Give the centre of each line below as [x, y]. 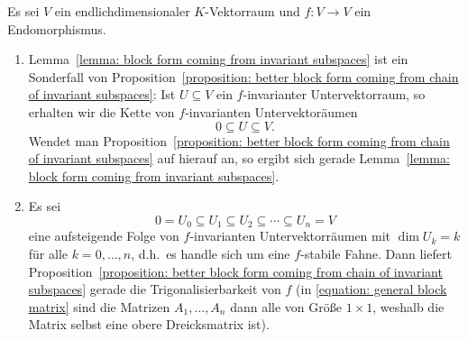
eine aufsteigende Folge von [104, 236]
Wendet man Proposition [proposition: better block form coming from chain [239, 140]
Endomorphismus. [57, 28]
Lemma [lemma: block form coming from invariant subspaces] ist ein [218, 59]
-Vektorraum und [252, 11]
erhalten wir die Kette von [101, 111]
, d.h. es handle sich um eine [211, 253]
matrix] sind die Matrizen [99, 306]
